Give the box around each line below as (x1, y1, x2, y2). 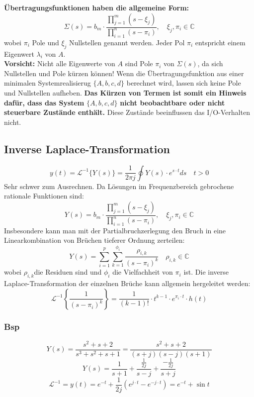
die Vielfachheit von (112, 267, 173, 277)
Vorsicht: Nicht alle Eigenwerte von (4, 58, 115, 69)
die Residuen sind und (34, 267, 102, 277)
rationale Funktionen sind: (4, 191, 84, 201)
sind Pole (125, 58, 153, 69)
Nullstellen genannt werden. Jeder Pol (69, 37, 185, 47)
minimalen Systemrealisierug (4, 78, 91, 88)
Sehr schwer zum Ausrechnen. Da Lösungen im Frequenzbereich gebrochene (4, 181, 234, 191)
